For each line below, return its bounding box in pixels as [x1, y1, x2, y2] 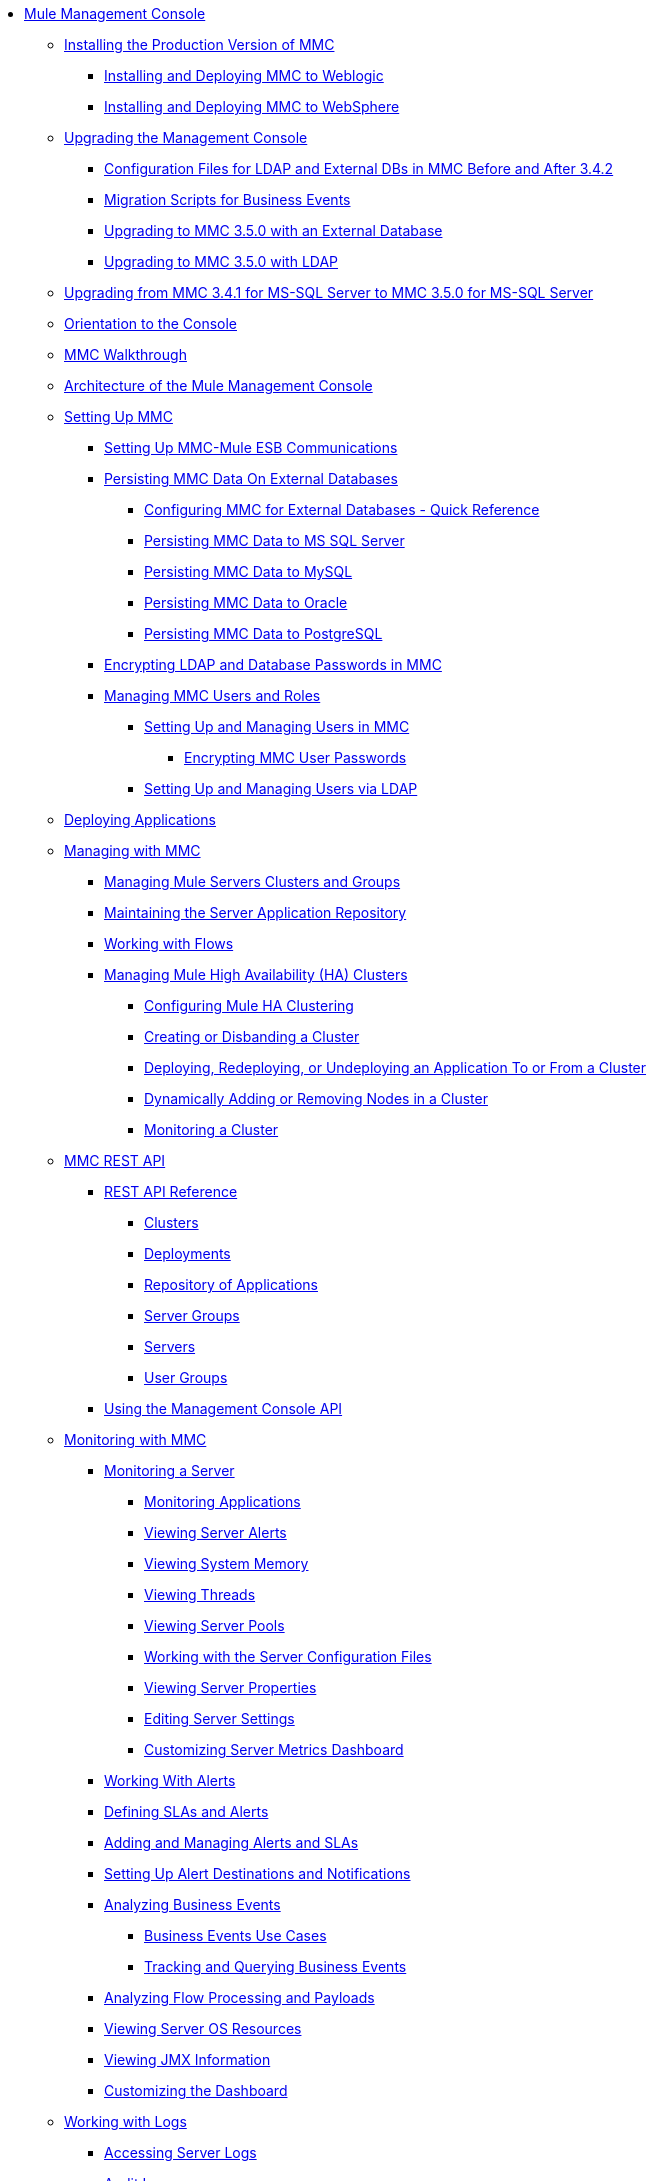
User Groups [144, 1369, 228, 1386]
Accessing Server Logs [104, 2144, 257, 2161]
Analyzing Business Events [104, 1896, 281, 1913]
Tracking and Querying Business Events [144, 1958, 407, 1975]
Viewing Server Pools [144, 1617, 285, 1634]
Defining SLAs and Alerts [104, 1803, 269, 1820]
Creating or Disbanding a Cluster [144, 1028, 360, 1045]
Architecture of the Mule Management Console [64, 377, 373, 394]
